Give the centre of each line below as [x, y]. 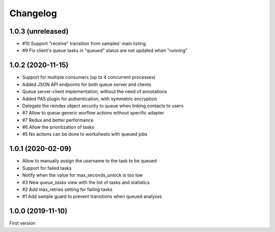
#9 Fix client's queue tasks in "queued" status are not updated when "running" [105, 50]
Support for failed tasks [47, 168]
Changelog [33, 13]
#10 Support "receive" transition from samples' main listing [84, 44]
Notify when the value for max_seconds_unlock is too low [82, 175]
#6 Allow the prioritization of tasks [58, 127]
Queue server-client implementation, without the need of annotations [95, 92]
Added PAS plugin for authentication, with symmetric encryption [90, 99]
